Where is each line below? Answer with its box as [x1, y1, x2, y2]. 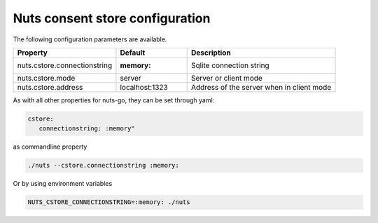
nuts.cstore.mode [17, 73, 76, 83]
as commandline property [13, 142, 87, 151]
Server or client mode [190, 73, 262, 83]
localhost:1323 [120, 82, 168, 92]
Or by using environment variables [13, 180, 113, 188]
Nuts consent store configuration [13, 11, 211, 26]
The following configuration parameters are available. [13, 35, 167, 43]
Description [190, 48, 231, 58]
